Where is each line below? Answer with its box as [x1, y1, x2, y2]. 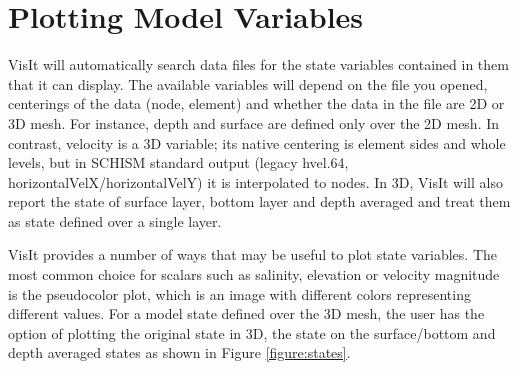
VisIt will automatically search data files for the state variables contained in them [8, 54, 509, 75]
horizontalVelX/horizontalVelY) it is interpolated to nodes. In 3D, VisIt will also [8, 171, 503, 192]
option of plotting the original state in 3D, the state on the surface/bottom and [8, 322, 496, 343]
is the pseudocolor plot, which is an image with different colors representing [8, 283, 471, 304]
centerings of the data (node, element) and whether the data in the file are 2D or [8, 93, 505, 114]
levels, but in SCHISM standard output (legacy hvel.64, [8, 152, 349, 173]
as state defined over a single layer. [8, 210, 222, 231]
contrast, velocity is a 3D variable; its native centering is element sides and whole [8, 132, 506, 153]
